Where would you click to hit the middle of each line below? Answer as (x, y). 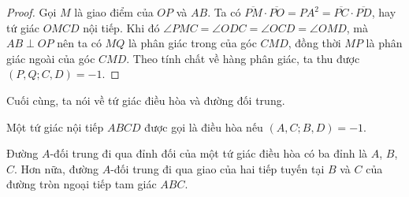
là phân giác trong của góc (192, 43)
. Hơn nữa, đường (56, 168)
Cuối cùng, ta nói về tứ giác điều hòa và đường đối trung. (146, 100)
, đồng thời (314, 43)
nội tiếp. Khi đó (121, 27)
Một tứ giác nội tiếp (55, 126)
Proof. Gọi (32, 12)
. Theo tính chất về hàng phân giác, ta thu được (243, 58)
